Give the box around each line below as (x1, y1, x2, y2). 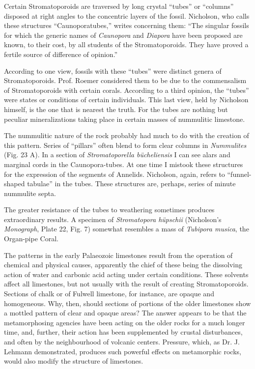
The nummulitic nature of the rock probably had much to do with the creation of (4, 130, 249, 141)
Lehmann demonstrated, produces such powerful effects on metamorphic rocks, (4, 346, 241, 356)
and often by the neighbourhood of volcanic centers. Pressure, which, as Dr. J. (4, 337, 240, 346)
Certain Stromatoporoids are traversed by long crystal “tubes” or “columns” (4, 1, 234, 11)
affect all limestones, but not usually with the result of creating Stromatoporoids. (4, 279, 249, 289)
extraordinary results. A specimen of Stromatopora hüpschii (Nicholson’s (4, 214, 222, 224)
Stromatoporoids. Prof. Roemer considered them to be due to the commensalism (4, 75, 247, 85)
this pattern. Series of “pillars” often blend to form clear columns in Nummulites (4, 140, 247, 150)
